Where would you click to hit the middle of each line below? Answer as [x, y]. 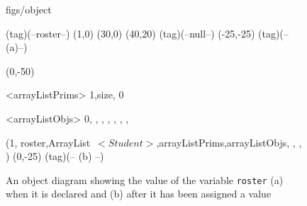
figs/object [29, 9]
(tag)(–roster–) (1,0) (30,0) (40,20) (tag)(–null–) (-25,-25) [130, 33]
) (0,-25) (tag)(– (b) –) [55, 156]
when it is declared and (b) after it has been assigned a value [139, 194]
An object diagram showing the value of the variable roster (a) [145, 179]
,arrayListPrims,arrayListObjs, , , [229, 142]
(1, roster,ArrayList [48, 142]
